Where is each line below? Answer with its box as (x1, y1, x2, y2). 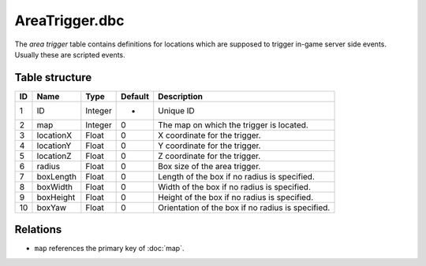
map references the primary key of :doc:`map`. (34, 244, 185, 253)
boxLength (36, 171, 77, 182)
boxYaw (36, 201, 67, 212)
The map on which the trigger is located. (158, 119, 309, 130)
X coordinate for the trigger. (158, 130, 261, 141)
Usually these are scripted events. (14, 50, 125, 59)
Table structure (14, 71, 92, 84)
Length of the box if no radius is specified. (158, 171, 315, 182)
